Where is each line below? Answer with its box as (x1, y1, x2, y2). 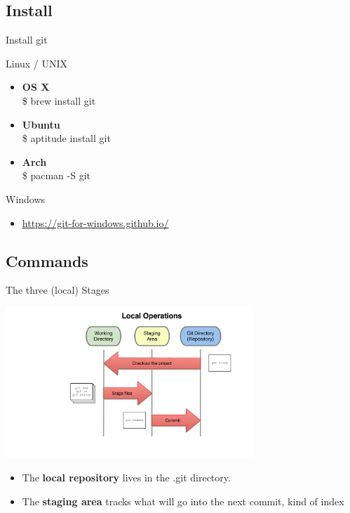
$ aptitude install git (22, 131, 111, 145)
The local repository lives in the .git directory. (22, 470, 231, 485)
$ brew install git (22, 93, 96, 108)
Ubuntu (22, 117, 60, 131)
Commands (6, 249, 88, 271)
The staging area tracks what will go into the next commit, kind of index (22, 493, 344, 508)
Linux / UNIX (6, 56, 68, 70)
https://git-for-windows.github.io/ (22, 215, 169, 230)
